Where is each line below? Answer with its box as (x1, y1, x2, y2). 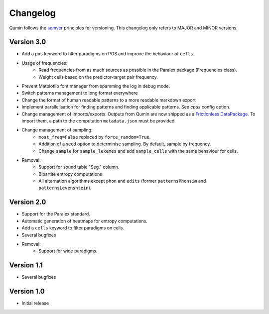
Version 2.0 (9, 198, 46, 207)
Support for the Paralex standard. (21, 211, 91, 217)
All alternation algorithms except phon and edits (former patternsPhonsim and (38, 178, 206, 184)
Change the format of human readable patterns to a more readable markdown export (21, 97, 196, 103)
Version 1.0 (9, 287, 45, 296)
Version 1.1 (9, 261, 43, 270)
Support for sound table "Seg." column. (38, 164, 120, 170)
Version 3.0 (9, 38, 46, 46)
